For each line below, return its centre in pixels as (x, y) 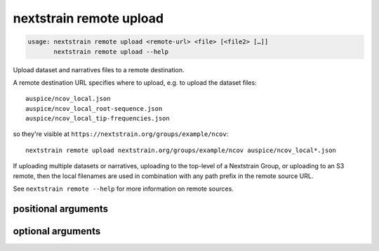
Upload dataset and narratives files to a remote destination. (99, 69)
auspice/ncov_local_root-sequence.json (94, 108)
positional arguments (61, 209)
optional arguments (57, 231)
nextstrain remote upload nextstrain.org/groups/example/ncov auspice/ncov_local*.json (181, 150)
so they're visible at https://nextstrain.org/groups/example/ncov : (121, 134)
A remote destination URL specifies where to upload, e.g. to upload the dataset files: (135, 82)
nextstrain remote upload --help (111, 52)
